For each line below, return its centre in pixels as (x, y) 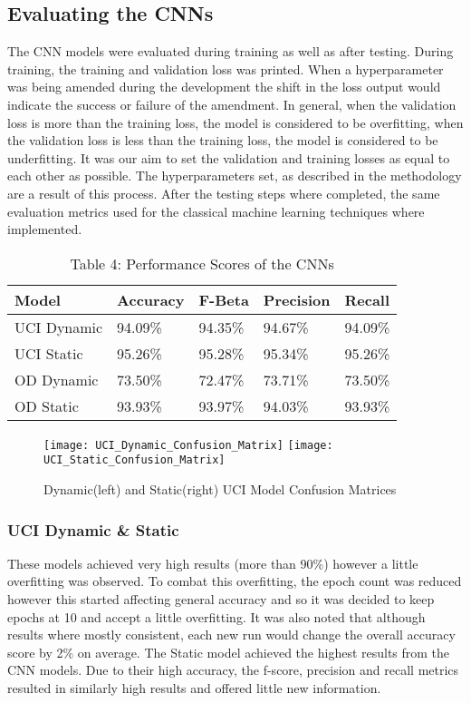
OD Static (47, 405)
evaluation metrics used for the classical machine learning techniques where (216, 211)
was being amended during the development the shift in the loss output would (224, 87)
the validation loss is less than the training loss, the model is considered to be (223, 140)
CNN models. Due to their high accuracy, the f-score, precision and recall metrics (233, 670)
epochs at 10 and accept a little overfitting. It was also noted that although (216, 616)
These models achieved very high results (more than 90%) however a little (213, 563)
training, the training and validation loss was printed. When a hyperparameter (226, 68)
